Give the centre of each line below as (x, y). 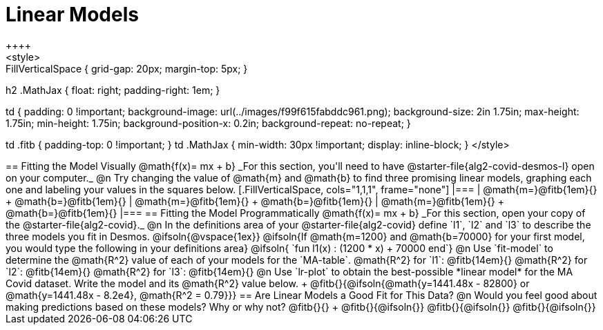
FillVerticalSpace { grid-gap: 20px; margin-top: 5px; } (127, 68)
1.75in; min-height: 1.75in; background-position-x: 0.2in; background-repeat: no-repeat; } (208, 123)
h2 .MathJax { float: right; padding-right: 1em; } (113, 90)
